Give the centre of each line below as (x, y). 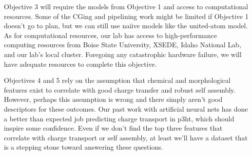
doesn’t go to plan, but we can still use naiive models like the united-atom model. (126, 26)
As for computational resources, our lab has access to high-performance (111, 35)
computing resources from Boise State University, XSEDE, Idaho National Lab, (123, 45)
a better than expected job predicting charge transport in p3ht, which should (119, 118)
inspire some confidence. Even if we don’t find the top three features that (113, 128)
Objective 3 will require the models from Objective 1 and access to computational (126, 6)
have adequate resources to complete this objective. (80, 64)
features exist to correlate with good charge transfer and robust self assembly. (120, 89)
